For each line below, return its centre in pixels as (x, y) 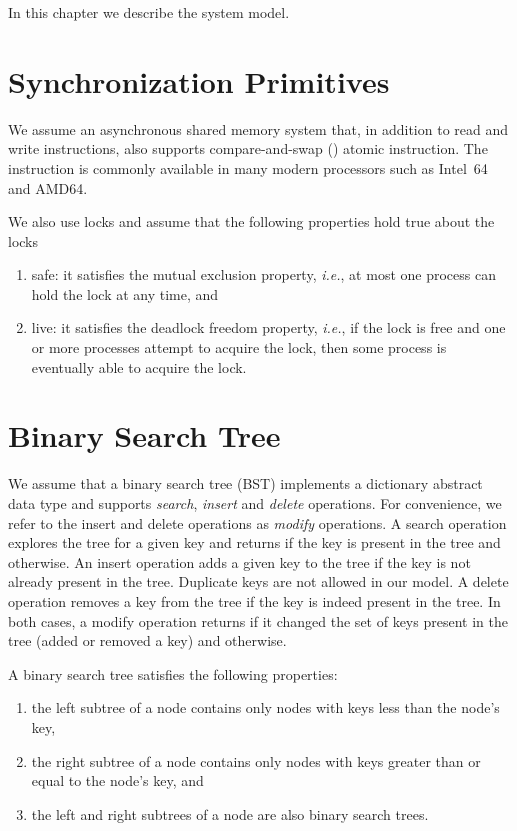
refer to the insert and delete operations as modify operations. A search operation (257, 522)
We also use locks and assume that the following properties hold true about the (251, 221)
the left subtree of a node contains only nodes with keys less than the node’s (265, 707)
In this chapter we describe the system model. (149, 12)
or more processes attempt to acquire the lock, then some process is (239, 347)
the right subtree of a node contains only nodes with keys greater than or (256, 760)
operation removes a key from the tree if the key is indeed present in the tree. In (254, 600)
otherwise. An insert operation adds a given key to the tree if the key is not (239, 561)
